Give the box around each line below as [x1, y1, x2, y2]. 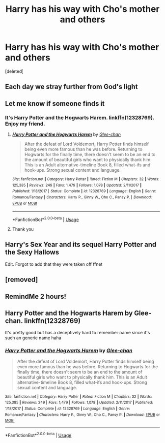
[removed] [5, 276, 38, 284]
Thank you [12, 226, 34, 232]
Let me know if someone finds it [5, 99, 105, 108]
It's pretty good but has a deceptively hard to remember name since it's [5, 330, 150, 336]
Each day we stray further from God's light [5, 83, 138, 91]
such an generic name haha [5, 335, 61, 341]
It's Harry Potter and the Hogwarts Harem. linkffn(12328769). [5, 114, 155, 121]
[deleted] [5, 68, 24, 74]
